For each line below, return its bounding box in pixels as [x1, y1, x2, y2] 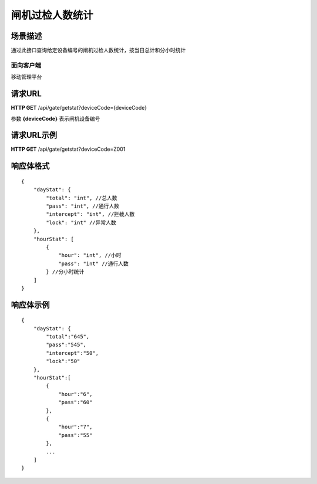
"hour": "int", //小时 [58, 252, 122, 259]
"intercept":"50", [46, 350, 99, 356]
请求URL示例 [11, 130, 58, 140]
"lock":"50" [46, 358, 80, 365]
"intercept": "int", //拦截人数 [46, 211, 135, 218]
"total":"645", [46, 333, 90, 340]
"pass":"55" [58, 432, 93, 438]
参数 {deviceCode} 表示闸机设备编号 [11, 115, 100, 122]
